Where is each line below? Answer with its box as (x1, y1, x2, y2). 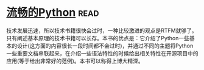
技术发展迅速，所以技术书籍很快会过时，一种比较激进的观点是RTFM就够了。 (6, 27, 197, 34)
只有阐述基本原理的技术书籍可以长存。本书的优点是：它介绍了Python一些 (6, 34, 190, 41)
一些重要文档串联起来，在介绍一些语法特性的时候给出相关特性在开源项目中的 (6, 49, 199, 57)
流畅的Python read (6, 5, 99, 19)
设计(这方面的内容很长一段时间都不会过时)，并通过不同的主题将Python (16, 42, 194, 49)
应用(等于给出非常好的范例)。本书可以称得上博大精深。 (6, 57, 144, 65)
